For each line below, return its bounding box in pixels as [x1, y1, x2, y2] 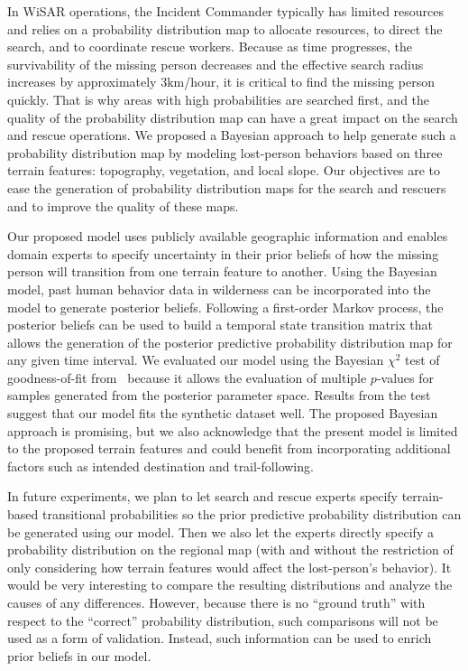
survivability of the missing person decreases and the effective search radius [7, 54, 424, 73]
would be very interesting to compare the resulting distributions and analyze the [7, 575, 453, 594]
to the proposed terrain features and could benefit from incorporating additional [7, 439, 451, 458]
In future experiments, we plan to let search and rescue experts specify [7, 487, 398, 506]
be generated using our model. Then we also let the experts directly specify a [7, 522, 434, 541]
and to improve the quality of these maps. [7, 196, 239, 215]
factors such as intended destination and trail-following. [7, 456, 314, 475]
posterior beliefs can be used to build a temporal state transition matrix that [7, 315, 433, 334]
